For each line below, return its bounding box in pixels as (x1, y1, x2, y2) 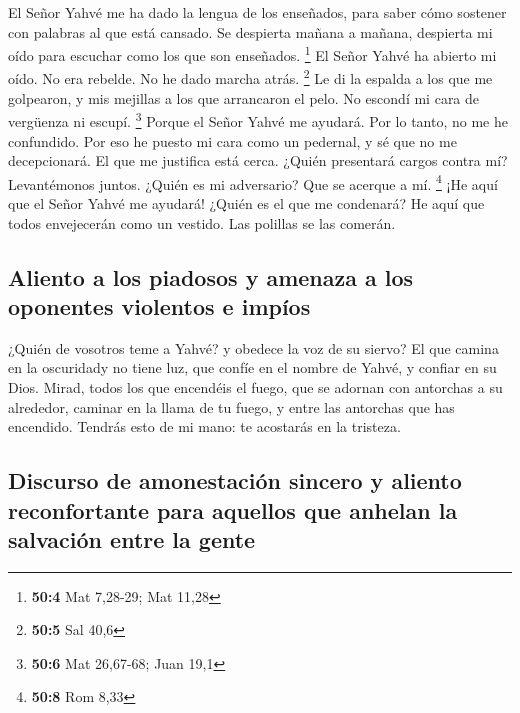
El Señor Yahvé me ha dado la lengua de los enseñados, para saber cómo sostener (8, 2, 507, 22)
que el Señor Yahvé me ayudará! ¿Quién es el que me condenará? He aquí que (8, 192, 485, 213)
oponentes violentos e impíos (8, 290, 311, 321)
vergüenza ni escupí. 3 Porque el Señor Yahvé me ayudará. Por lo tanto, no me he (8, 108, 508, 131)
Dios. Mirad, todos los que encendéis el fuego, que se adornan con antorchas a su (8, 376, 503, 397)
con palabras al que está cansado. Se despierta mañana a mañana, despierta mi (8, 21, 493, 42)
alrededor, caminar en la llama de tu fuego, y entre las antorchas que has (8, 396, 455, 417)
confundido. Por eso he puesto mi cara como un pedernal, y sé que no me (8, 130, 457, 151)
